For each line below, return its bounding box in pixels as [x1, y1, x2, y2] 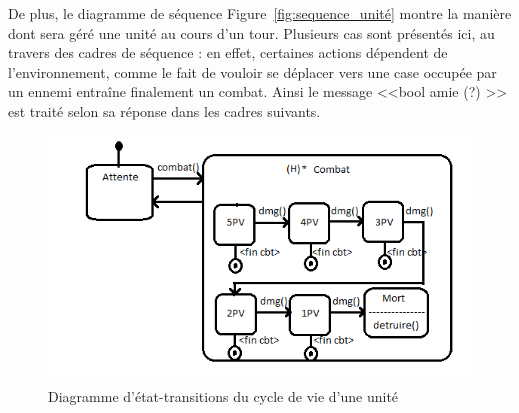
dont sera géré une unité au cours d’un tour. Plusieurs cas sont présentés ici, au [8, 22, 495, 43]
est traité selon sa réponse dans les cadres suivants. [8, 100, 321, 121]
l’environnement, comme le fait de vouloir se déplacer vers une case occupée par [8, 61, 497, 82]
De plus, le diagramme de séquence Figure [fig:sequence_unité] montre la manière [8, 3, 512, 23]
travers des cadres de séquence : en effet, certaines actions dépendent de [8, 42, 448, 63]
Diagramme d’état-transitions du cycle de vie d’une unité [48, 385, 399, 406]
